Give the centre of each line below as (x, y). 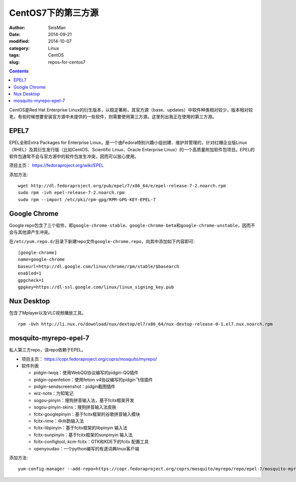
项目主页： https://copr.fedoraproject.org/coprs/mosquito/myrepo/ (89, 359)
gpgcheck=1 (31, 280)
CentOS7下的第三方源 (54, 13)
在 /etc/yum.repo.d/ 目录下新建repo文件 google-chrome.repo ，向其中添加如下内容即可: (102, 241)
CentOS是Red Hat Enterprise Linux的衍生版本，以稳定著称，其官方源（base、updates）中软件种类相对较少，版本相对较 (131, 110)
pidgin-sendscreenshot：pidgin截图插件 (75, 386)
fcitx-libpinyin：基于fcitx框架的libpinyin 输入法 (81, 428)
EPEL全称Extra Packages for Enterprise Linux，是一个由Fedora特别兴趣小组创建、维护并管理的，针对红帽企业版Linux (128, 142)
